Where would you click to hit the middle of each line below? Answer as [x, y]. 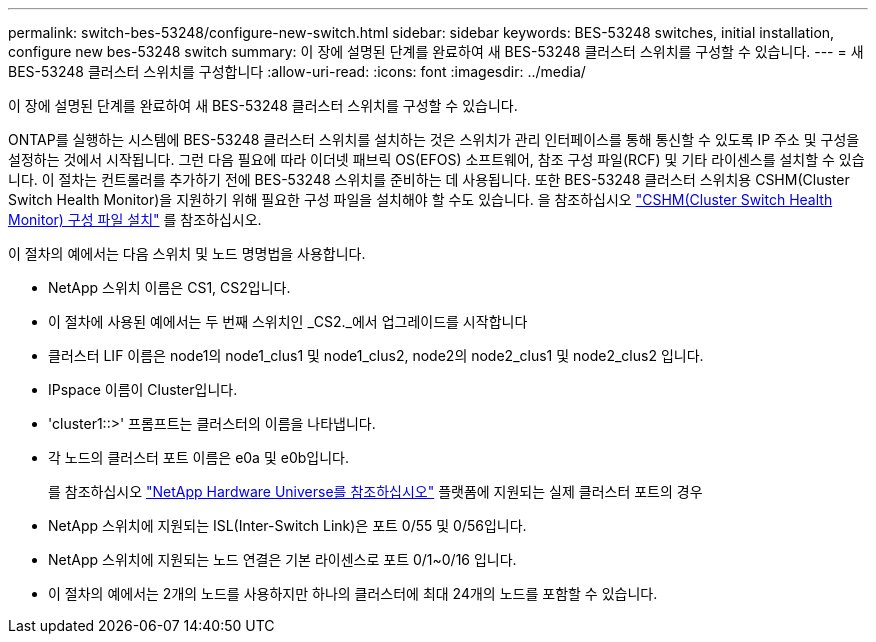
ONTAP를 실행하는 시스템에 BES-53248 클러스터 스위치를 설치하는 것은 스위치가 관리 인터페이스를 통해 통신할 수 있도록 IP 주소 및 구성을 [434, 139]
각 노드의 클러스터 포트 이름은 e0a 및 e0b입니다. [198, 457]
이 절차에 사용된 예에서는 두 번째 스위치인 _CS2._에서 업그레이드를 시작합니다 [288, 321]
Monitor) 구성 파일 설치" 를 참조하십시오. [135, 219]
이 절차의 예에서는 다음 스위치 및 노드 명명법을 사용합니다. [187, 253]
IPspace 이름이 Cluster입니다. [143, 389]
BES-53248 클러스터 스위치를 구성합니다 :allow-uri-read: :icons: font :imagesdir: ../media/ [297, 71]
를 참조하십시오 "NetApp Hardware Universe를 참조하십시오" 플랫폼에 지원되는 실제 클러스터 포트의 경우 [375, 491]
